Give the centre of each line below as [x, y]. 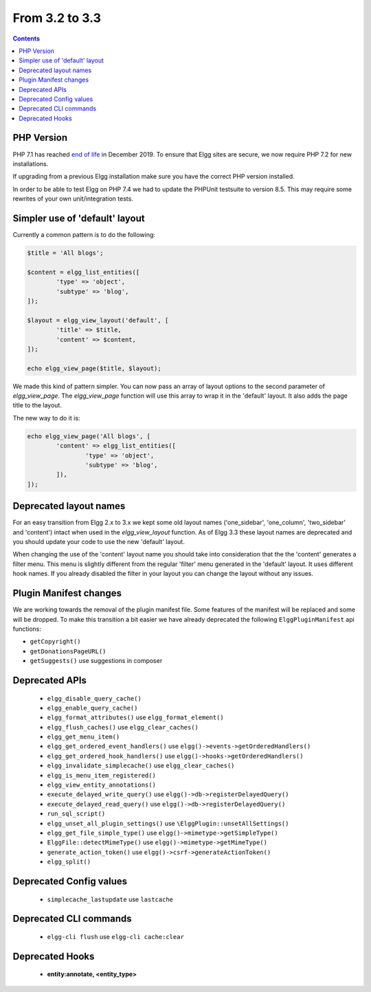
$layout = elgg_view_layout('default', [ [98, 320]
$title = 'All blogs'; [65, 253]
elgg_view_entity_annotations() [101, 785]
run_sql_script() [76, 814]
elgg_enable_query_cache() [92, 708]
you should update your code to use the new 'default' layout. [99, 542]
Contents [26, 38]
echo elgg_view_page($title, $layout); [94, 368]
